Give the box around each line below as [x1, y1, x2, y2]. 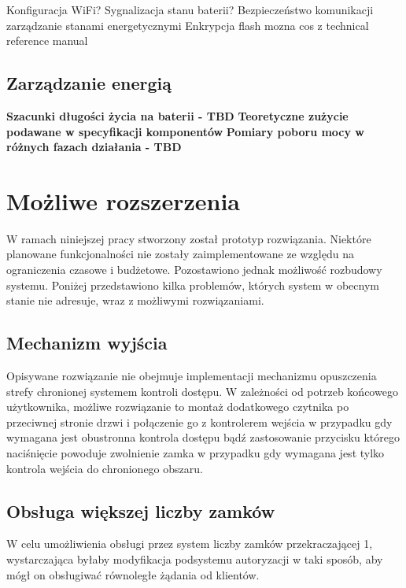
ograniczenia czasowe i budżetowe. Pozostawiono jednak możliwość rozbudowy [6, 261, 382, 278]
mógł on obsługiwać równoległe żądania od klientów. [6, 566, 260, 582]
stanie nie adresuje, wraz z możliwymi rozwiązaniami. [6, 292, 264, 309]
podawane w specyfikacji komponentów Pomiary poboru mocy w [6, 123, 365, 139]
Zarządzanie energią [6, 71, 172, 95]
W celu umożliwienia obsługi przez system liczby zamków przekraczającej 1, [6, 535, 373, 552]
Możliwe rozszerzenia [6, 184, 240, 216]
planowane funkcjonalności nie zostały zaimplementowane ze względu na [6, 246, 354, 262]
